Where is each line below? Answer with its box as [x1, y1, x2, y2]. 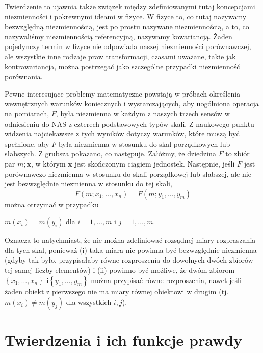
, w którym [31, 158, 66, 169]
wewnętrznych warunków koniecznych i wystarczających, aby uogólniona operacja [5, 98, 259, 109]
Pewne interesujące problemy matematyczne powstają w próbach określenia [5, 88, 241, 99]
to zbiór [225, 148, 250, 159]
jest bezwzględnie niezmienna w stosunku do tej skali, [5, 178, 172, 189]
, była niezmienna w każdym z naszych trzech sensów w [56, 108, 230, 119]
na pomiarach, [5, 108, 49, 119]
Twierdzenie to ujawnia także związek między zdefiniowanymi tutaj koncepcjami [5, 1, 255, 11]
